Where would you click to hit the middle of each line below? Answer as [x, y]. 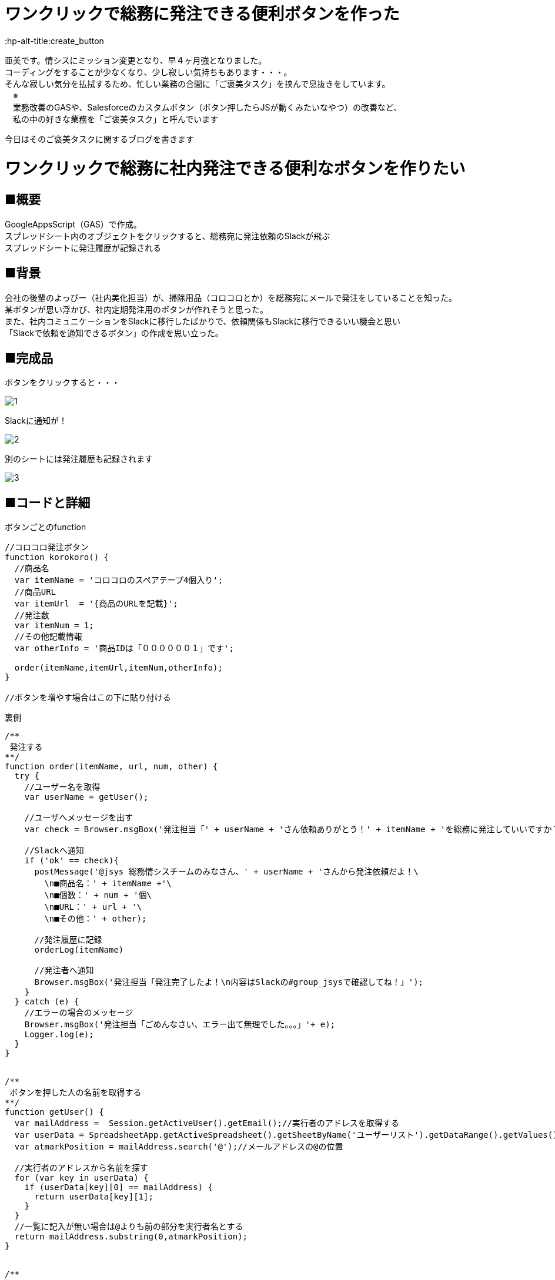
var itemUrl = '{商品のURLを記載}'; [96, 604]
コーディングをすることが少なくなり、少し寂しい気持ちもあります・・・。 [148, 72]
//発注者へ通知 [64, 971]
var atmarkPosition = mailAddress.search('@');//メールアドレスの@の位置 [179, 1147]
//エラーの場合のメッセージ [79, 1013]
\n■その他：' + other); [96, 919]
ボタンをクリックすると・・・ [62, 383]
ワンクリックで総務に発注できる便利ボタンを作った [202, 14]
